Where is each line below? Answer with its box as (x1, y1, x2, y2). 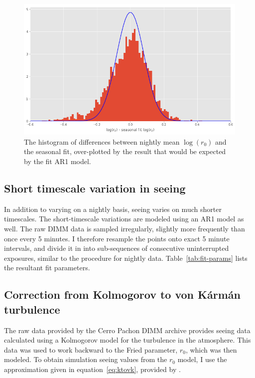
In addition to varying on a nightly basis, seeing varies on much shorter (4, 203, 222, 214)
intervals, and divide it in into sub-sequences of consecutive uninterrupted (4, 243, 229, 253)
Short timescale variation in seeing (4, 180, 186, 195)
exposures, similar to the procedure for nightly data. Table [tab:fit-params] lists (4, 252, 248, 263)
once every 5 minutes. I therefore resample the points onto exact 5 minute (4, 233, 230, 243)
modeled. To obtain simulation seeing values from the (4, 354, 167, 365)
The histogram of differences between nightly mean (24, 136, 180, 147)
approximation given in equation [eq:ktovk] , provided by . (4, 364, 181, 374)
